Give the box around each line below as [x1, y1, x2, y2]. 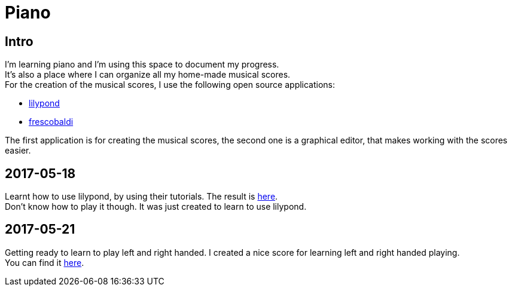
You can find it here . [5, 257, 84, 268]
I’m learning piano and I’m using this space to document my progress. [5, 59, 279, 70]
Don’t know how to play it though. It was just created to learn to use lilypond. [5, 201, 307, 212]
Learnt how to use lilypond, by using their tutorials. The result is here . [5, 191, 278, 202]
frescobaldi [29, 117, 74, 127]
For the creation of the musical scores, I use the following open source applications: [5, 79, 336, 90]
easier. [5, 145, 31, 156]
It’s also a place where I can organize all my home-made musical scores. [5, 69, 291, 80]
